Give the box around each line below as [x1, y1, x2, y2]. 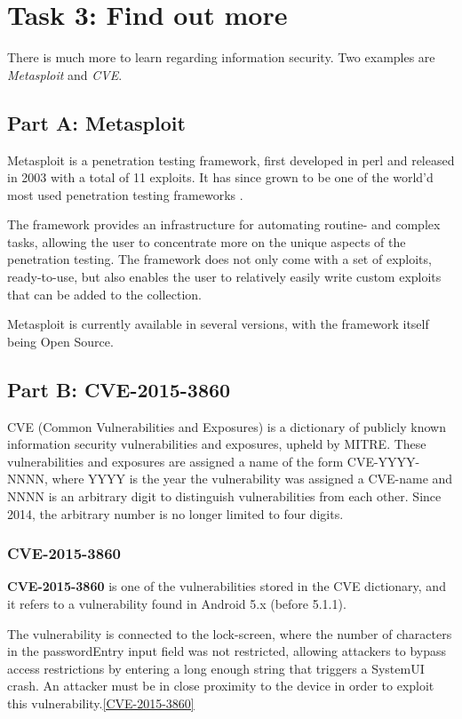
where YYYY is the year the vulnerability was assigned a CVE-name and [52, 469, 453, 488]
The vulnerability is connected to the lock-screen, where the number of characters [7, 624, 452, 643]
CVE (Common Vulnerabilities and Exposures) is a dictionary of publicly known [7, 417, 446, 435]
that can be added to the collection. [7, 284, 202, 303]
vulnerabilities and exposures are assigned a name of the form [7, 451, 344, 470]
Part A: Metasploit [7, 108, 186, 136]
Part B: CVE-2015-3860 [7, 375, 231, 403]
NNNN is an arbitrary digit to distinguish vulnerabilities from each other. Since [7, 487, 442, 506]
